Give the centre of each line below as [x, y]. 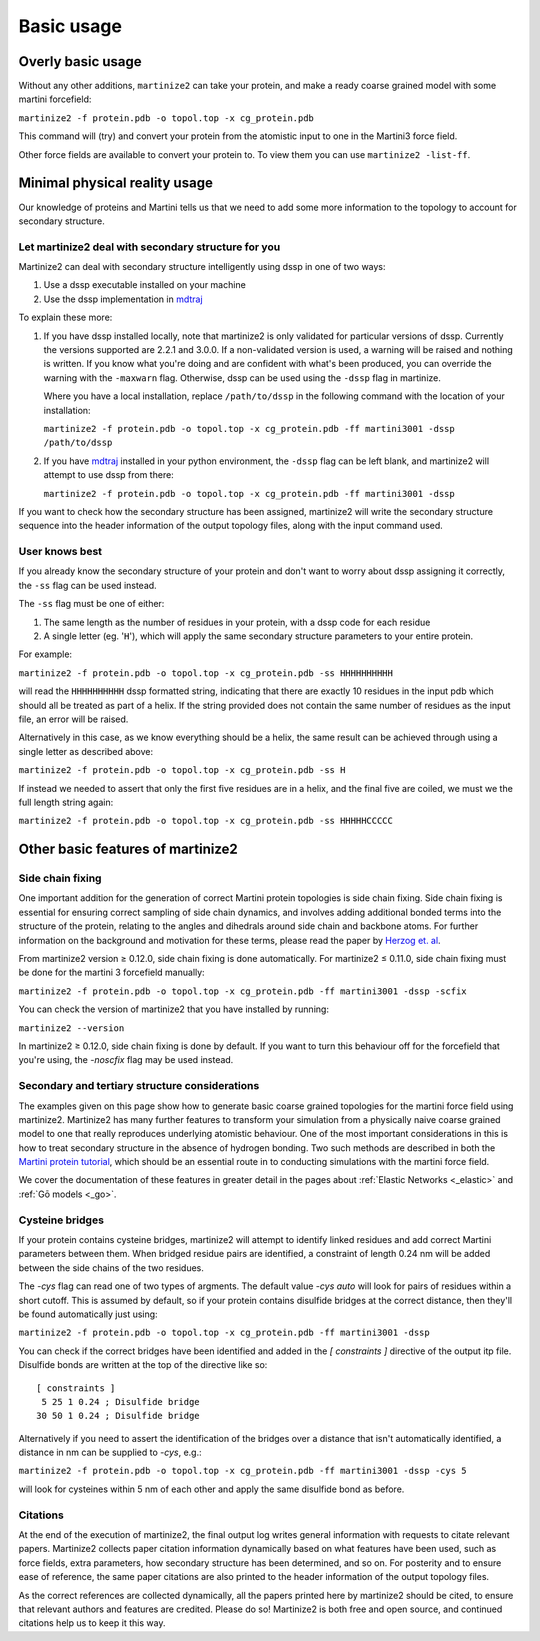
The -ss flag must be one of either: [91, 604]
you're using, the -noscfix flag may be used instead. [126, 1060]
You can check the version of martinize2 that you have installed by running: [174, 1009]
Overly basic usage [80, 61]
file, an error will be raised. [73, 719]
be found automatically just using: [88, 1314]
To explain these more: [65, 317]
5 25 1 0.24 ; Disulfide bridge [120, 1401]
